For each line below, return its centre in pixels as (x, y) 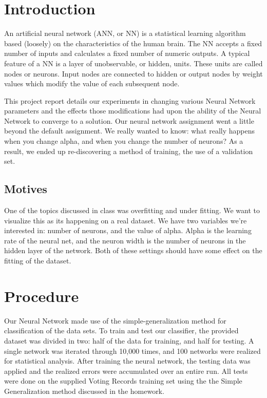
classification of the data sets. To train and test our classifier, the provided (121, 330)
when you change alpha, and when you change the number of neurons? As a (124, 141)
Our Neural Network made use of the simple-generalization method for (115, 320)
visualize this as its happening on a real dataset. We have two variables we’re (126, 220)
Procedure (42, 296)
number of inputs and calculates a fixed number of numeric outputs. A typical (127, 53)
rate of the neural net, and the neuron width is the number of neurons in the (125, 240)
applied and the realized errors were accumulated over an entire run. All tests (126, 371)
